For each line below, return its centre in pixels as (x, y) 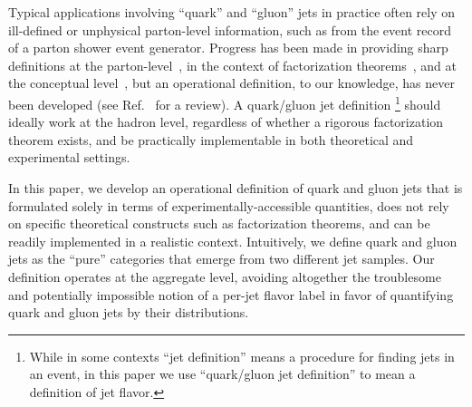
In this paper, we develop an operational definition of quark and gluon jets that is (236, 188)
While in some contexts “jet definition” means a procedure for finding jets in (242, 356)
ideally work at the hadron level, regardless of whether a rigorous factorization (226, 122)
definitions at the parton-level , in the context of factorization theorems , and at (232, 65)
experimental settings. (69, 157)
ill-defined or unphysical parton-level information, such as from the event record (230, 29)
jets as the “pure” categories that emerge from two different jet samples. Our (222, 259)
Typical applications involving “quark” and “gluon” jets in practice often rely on (232, 12)
